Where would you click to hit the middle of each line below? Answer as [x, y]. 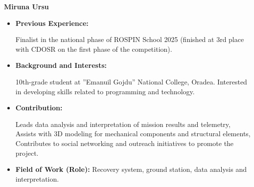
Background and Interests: [61, 65]
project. [27, 153]
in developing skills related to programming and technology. [105, 91]
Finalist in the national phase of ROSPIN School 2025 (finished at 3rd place [130, 39]
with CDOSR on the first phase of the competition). [94, 49]
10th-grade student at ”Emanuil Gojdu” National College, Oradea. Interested [131, 81]
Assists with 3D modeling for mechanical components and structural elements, [133, 134]
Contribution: [39, 108]
